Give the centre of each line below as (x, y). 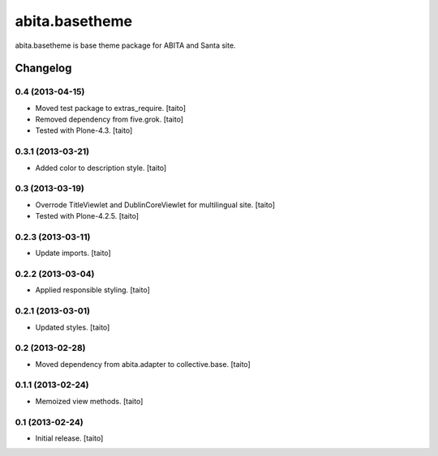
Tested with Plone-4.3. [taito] (84, 130)
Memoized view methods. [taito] (89, 401)
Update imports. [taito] (73, 253)
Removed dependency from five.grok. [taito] (109, 119)
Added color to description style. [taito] (101, 168)
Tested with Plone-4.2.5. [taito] (87, 216)
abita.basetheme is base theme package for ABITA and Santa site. (125, 45)
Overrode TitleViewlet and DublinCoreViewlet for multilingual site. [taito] (155, 205)
